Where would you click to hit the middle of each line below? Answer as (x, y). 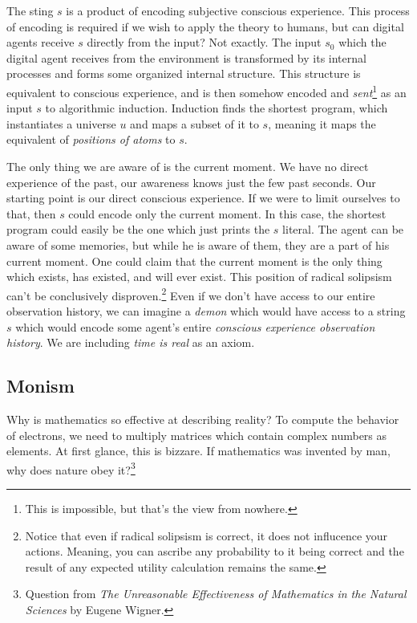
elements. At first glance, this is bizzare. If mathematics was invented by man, (198, 451)
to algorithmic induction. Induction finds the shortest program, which (217, 108)
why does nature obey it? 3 (71, 468)
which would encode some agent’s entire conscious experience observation (195, 326)
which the (362, 42)
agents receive (40, 42)
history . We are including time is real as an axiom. (131, 342)
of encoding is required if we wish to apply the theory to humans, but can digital (205, 26)
